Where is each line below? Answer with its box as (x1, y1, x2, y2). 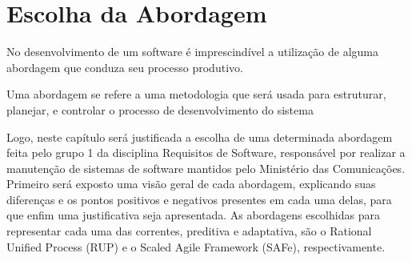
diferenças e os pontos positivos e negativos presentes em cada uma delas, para (6, 191, 392, 207)
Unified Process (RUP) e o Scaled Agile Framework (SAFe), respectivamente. (6, 238, 386, 255)
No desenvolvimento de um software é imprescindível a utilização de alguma (6, 43, 378, 60)
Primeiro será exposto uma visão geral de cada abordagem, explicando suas (6, 175, 376, 192)
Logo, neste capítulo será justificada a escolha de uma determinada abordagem (6, 128, 393, 145)
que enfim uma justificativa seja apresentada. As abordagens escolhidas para (6, 207, 380, 223)
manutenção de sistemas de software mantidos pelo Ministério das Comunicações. (6, 159, 406, 176)
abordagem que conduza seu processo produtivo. (6, 58, 243, 75)
